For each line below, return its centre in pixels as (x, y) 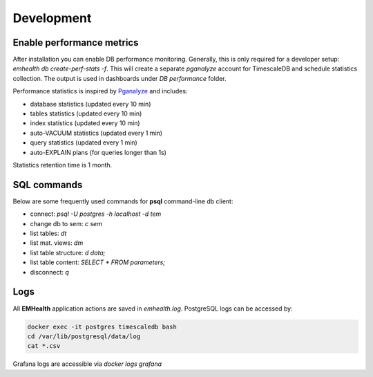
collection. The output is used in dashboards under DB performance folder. (120, 78)
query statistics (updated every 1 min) (84, 142)
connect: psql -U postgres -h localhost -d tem (96, 214)
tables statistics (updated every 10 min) (86, 113)
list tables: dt (48, 233)
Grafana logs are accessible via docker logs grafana (87, 364)
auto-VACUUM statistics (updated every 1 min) (96, 133)
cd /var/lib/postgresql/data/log (84, 336)
